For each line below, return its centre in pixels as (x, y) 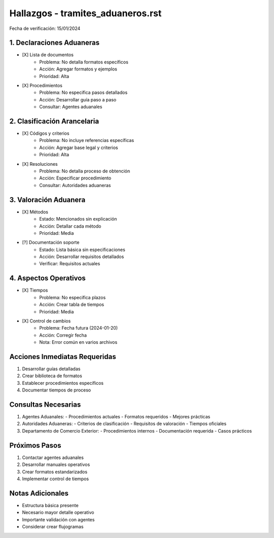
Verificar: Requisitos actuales (70, 264)
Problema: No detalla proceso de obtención (85, 171)
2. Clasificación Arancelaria (54, 121)
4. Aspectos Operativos (47, 278)
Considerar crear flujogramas (53, 527)
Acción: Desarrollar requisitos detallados (82, 257)
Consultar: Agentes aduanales (71, 107)
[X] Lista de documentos (48, 55)
